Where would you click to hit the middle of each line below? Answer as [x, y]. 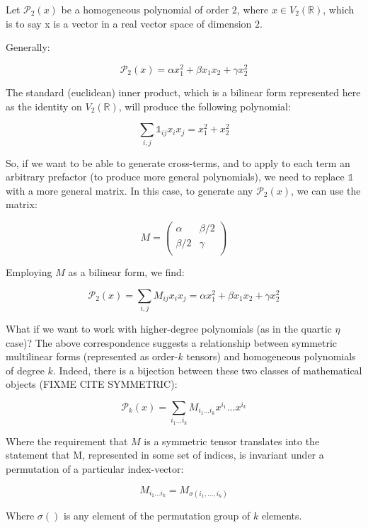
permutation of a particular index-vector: [95, 468]
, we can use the [326, 190]
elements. [282, 515]
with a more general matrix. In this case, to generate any [130, 190]
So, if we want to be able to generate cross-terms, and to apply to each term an [178, 162]
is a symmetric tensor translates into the [232, 441]
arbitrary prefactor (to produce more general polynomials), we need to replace [175, 177]
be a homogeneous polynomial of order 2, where [165, 9]
